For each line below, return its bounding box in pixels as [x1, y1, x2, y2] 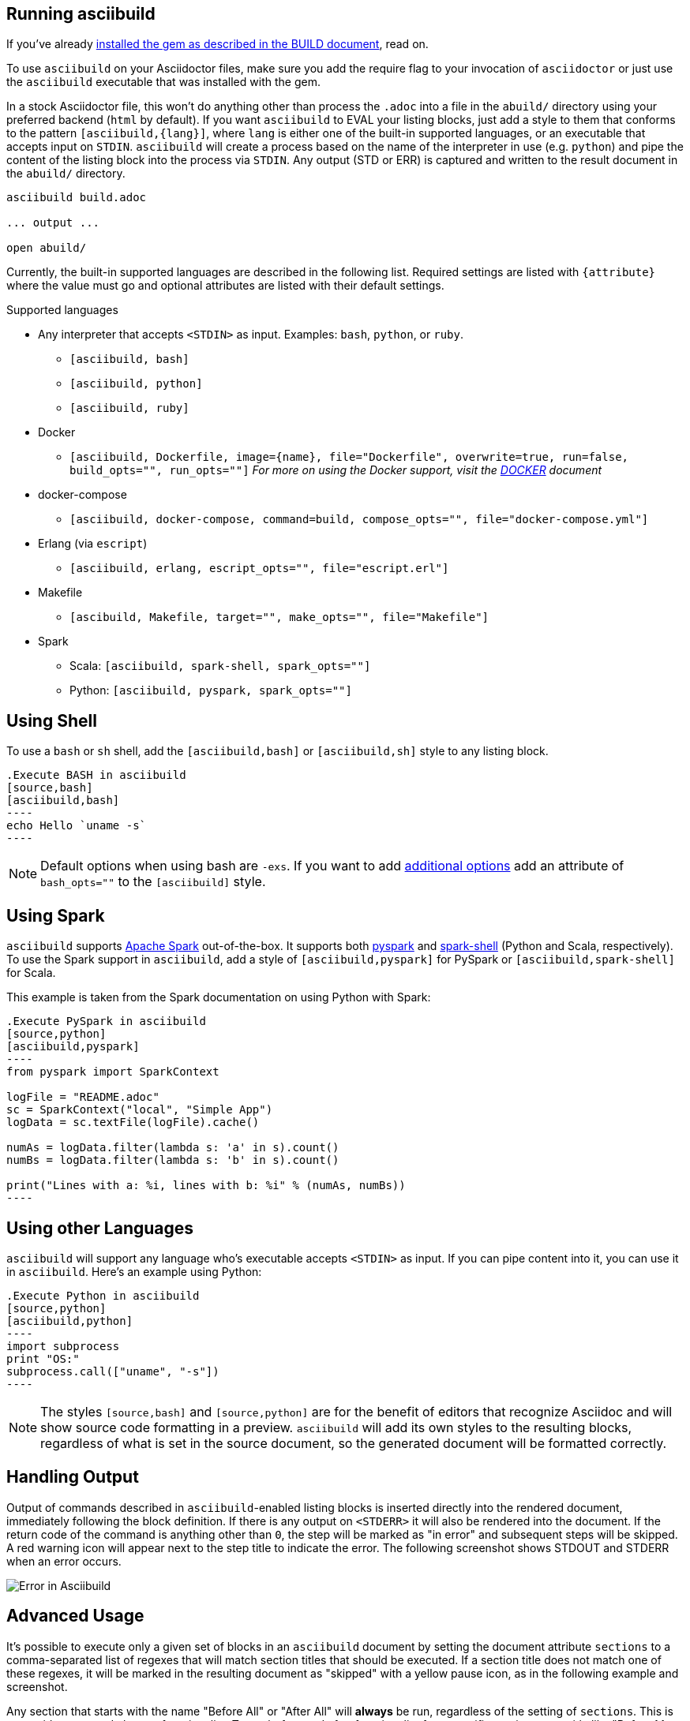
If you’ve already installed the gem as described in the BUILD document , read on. [6, 37, 429, 51]
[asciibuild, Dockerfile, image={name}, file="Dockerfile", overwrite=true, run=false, [69, 451, 629, 464]
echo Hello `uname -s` [6, 819, 147, 832]
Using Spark [6, 905, 105, 926]
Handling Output [6, 1467, 139, 1487]
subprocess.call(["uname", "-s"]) [6, 1364, 219, 1378]
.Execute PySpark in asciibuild [6, 1015, 206, 1028]
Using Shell [6, 710, 97, 731]
